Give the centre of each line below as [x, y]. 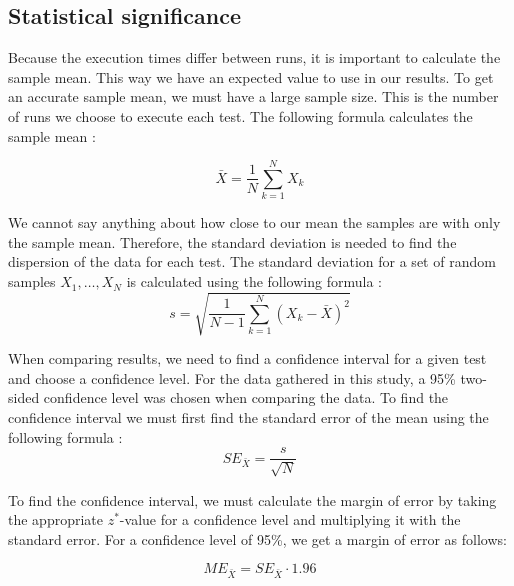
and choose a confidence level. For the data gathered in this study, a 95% [232, 377]
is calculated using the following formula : [254, 281]
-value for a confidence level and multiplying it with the [290, 519]
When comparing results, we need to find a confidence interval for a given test [247, 358]
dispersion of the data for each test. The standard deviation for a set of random [252, 261]
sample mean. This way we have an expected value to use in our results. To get [251, 76]
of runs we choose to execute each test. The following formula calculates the [240, 115]
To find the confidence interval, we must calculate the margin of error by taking [252, 499]
